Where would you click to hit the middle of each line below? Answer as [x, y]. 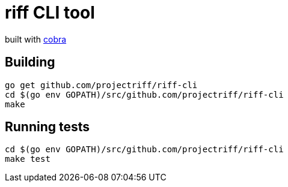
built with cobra [36, 39]
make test [28, 159]
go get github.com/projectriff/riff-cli [101, 85]
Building [30, 62]
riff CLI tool [50, 13]
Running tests [47, 127]
